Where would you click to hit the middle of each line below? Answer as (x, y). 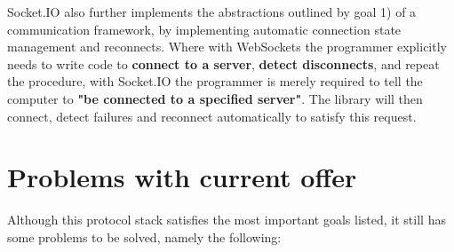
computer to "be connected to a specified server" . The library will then (215, 98)
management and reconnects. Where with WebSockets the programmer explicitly (227, 47)
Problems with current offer (182, 177)
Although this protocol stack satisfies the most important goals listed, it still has (227, 220)
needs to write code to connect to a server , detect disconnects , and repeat (223, 63)
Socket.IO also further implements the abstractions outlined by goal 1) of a (212, 12)
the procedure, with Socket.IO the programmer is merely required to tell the (215, 81)
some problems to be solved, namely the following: (144, 236)
